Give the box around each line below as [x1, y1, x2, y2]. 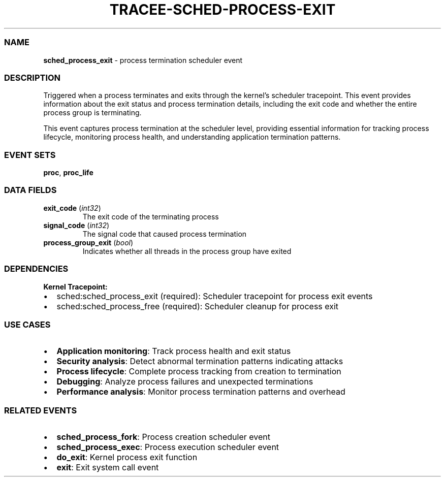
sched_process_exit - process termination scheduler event [43, 55, 243, 65]
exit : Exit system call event [56, 462, 159, 472]
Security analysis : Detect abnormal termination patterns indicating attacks [56, 356, 343, 367]
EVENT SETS [4, 149, 56, 160]
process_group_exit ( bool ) [43, 238, 134, 247]
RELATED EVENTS [4, 405, 77, 415]
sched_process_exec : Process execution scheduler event [56, 442, 279, 452]
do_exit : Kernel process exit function [56, 452, 198, 462]
